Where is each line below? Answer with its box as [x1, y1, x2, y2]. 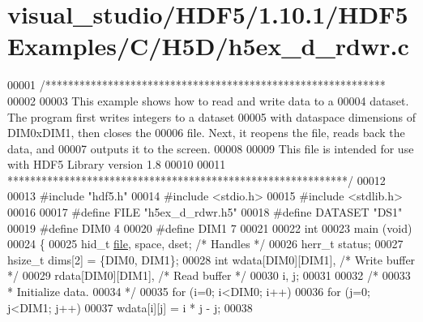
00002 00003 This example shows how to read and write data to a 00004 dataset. [7, 92, 409, 109]
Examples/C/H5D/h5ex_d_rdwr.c [7, 29, 409, 62]
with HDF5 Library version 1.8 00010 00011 [7, 156, 226, 173]
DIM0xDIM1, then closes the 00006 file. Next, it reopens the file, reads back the [7, 124, 405, 141]
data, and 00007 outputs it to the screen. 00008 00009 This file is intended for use [7, 140, 414, 157]
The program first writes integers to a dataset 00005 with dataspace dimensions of [7, 108, 416, 125]
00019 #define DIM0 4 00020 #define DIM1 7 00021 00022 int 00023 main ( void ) [7, 219, 412, 236]
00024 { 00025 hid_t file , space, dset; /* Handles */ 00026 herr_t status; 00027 [7, 235, 404, 252]
